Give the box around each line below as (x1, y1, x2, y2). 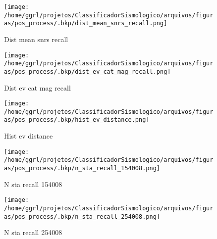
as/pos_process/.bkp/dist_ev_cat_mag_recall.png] (4, 68, 171, 75)
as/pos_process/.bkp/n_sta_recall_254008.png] (4, 213, 160, 220)
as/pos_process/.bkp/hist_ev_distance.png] (4, 116, 150, 124)
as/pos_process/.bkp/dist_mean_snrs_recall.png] (4, 20, 167, 27)
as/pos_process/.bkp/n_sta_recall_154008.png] (4, 165, 160, 172)
